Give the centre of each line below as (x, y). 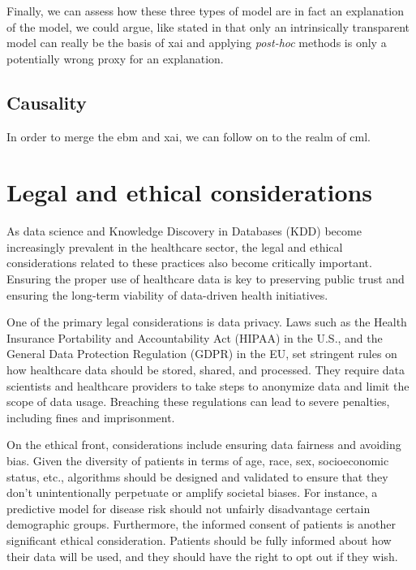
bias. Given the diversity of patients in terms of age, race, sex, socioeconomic (198, 461)
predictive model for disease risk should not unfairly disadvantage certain (189, 508)
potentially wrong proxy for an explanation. (115, 58)
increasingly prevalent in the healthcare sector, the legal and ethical (175, 246)
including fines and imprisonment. (91, 417)
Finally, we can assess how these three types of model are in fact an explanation (205, 11)
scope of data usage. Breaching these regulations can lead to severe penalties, (198, 402)
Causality (47, 102)
